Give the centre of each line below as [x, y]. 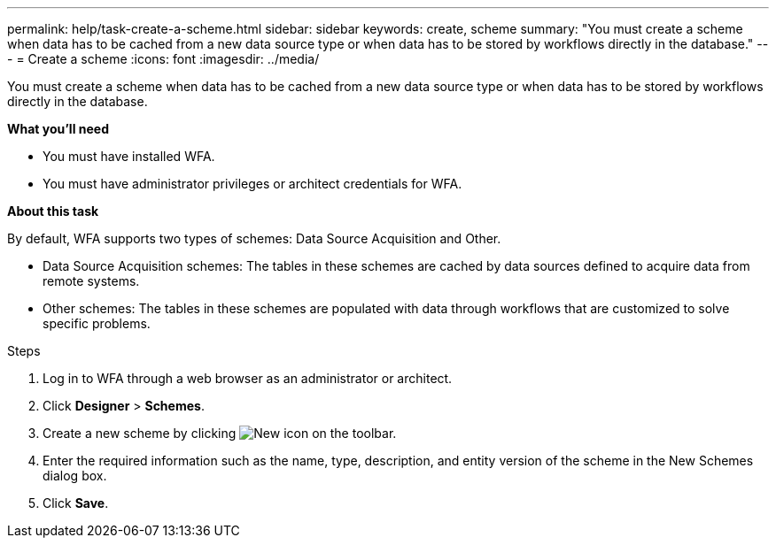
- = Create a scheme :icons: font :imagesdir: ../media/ [163, 59]
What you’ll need [58, 129]
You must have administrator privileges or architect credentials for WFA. [252, 184]
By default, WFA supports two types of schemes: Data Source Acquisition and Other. [254, 238]
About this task [53, 211]
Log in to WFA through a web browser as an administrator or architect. [248, 378]
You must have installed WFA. [129, 156]
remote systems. [91, 281]
